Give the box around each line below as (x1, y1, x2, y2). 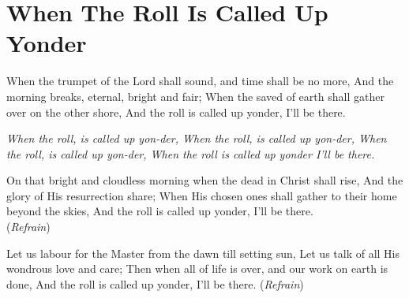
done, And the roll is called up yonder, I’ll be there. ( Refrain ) (6, 275, 304, 292)
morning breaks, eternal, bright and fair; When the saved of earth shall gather (6, 88, 385, 104)
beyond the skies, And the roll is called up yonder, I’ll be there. (6, 203, 313, 219)
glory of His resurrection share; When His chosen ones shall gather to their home (6, 187, 397, 203)
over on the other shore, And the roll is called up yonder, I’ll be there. (6, 103, 346, 120)
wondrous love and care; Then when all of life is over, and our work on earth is (6, 260, 388, 277)
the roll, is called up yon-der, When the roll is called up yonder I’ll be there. (6, 145, 375, 162)
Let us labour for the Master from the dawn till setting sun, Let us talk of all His (6, 244, 400, 261)
